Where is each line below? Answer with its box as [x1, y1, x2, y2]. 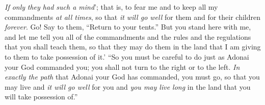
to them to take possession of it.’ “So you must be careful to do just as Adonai [5, 51, 249, 62]
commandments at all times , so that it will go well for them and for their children [5, 11, 260, 22]
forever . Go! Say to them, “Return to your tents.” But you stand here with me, [5, 21, 251, 32]
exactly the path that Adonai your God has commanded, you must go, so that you [5, 71, 260, 82]
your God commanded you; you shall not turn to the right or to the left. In [5, 61, 240, 72]
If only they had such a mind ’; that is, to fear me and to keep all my [5, 2, 218, 12]
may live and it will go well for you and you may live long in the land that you [5, 81, 251, 92]
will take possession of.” [5, 91, 78, 102]
